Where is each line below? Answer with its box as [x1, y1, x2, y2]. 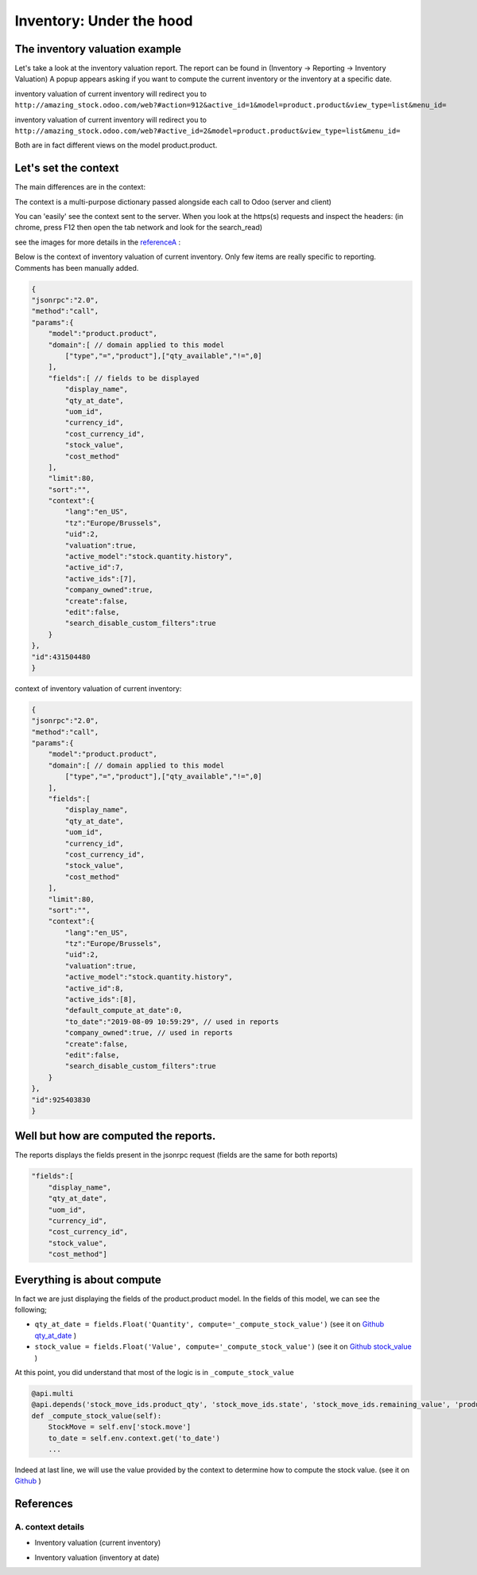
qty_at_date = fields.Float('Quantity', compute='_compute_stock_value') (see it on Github [34, 1319, 385, 1329]
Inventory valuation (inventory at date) [34, 1553, 160, 1562]
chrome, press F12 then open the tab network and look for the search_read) [14, 223, 262, 233]
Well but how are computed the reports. [14, 1129, 216, 1143]
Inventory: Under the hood [14, 12, 193, 29]
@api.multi [31, 1389, 74, 1397]
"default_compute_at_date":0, [64, 1006, 183, 1015]
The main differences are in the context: [14, 182, 146, 192]
